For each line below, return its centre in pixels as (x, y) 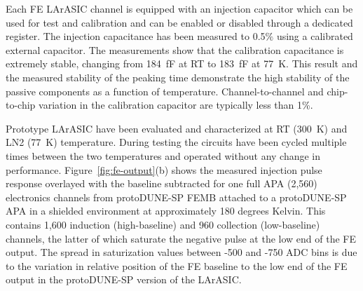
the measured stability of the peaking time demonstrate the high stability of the (178, 77)
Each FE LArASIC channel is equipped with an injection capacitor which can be (179, 8)
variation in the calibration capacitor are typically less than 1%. (176, 105)
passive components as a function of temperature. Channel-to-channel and (165, 91)
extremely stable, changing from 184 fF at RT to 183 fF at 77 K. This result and (182, 63)
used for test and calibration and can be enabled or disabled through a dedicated (179, 22)
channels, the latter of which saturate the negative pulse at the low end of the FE (181, 238)
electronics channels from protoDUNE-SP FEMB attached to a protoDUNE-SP (176, 197)
